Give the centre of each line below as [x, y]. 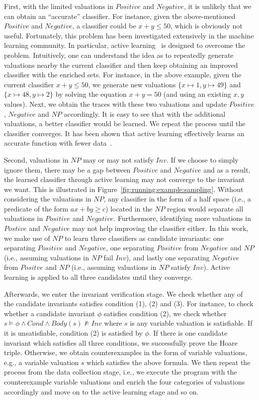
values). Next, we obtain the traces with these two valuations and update [116, 103]
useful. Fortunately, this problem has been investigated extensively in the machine [129, 35]
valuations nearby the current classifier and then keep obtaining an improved [121, 65]
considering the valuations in [48, 199]
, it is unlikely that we [217, 6]
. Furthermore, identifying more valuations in [182, 218]
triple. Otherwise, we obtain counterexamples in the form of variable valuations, [126, 352]
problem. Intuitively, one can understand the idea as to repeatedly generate [119, 55]
